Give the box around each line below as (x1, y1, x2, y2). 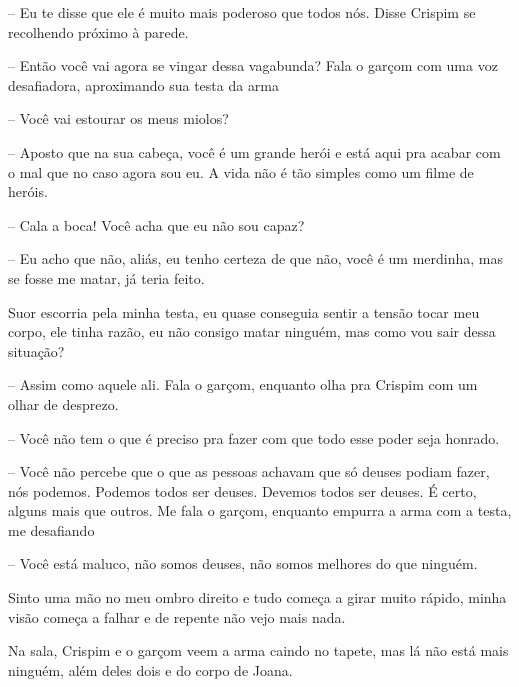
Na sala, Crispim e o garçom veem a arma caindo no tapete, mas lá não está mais (8, 640, 509, 661)
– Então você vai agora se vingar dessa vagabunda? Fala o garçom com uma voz (8, 55, 498, 76)
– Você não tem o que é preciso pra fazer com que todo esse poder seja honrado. (8, 427, 500, 448)
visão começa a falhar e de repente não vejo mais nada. (8, 606, 346, 627)
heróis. (8, 181, 48, 202)
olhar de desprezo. (8, 393, 119, 414)
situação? (8, 340, 65, 361)
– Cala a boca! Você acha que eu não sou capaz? (8, 214, 305, 235)
